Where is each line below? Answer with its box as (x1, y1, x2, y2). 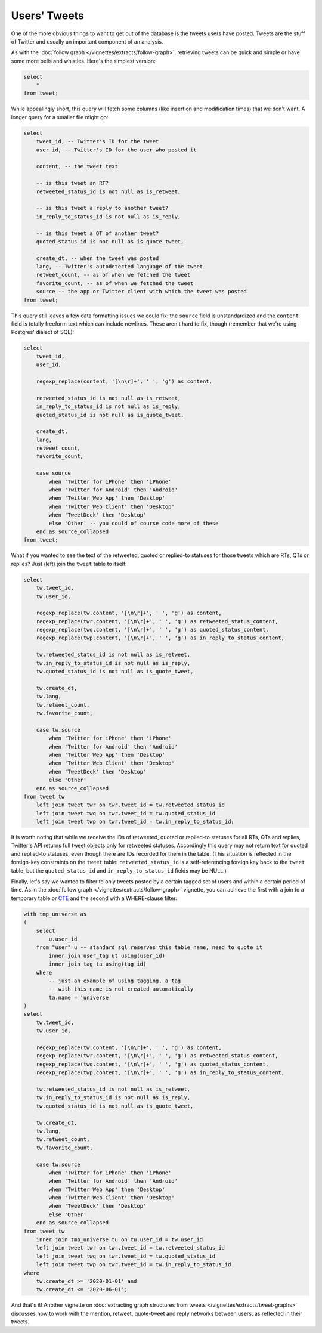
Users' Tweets (11, 9, 85, 22)
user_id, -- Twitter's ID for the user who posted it (36, 146, 197, 153)
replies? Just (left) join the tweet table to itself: (11, 560, 128, 567)
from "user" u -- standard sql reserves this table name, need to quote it (36, 944, 263, 951)
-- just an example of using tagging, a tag (48, 977, 181, 984)
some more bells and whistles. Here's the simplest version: (11, 57, 156, 64)
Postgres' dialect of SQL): (11, 329, 75, 336)
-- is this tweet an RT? (36, 180, 109, 187)
